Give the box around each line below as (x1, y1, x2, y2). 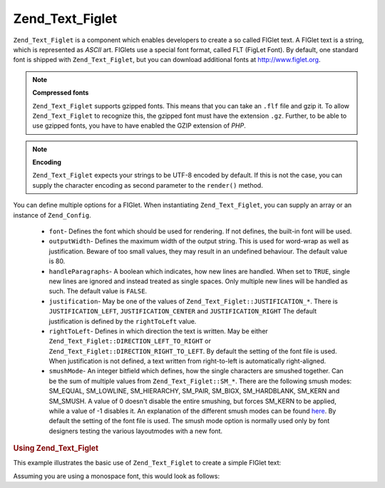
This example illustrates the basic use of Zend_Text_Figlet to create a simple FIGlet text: (13, 459, 282, 467)
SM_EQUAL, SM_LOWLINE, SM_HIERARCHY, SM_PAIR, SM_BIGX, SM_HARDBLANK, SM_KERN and (48, 387, 340, 395)
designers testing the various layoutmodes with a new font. (48, 427, 222, 435)
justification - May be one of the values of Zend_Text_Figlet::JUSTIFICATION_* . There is (48, 297, 338, 305)
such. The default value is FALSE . (48, 287, 148, 295)
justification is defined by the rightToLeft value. (48, 317, 197, 325)
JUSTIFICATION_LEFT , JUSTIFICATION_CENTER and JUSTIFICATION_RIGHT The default (48, 307, 317, 315)
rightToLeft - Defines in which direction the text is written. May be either (48, 327, 269, 335)
